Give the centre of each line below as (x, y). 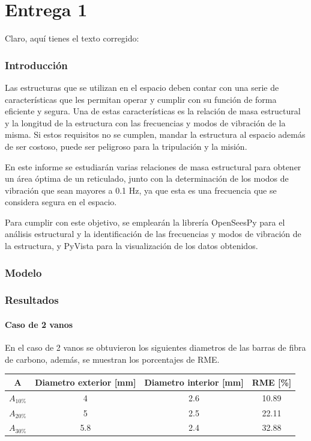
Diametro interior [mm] (194, 382)
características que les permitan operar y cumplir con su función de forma (141, 99)
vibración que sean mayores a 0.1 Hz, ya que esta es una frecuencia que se (141, 190)
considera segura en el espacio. (61, 202)
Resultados (32, 300)
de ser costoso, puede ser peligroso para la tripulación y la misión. (126, 146)
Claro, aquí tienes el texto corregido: (72, 38)
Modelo (23, 272)
